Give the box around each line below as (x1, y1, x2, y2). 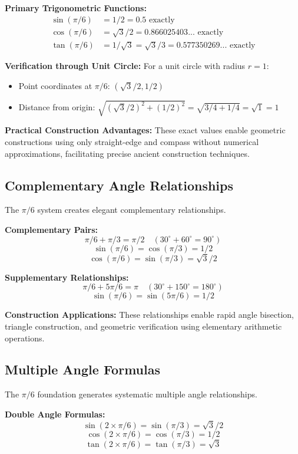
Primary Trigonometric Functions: (5, 2, 147, 14)
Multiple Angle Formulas (5, 360, 160, 379)
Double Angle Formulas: (5, 407, 105, 420)
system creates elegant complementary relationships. (37, 203, 226, 216)
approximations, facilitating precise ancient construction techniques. (5, 147, 250, 159)
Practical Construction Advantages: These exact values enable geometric (5, 124, 286, 136)
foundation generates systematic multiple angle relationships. (37, 388, 257, 400)
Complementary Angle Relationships (5, 176, 233, 194)
